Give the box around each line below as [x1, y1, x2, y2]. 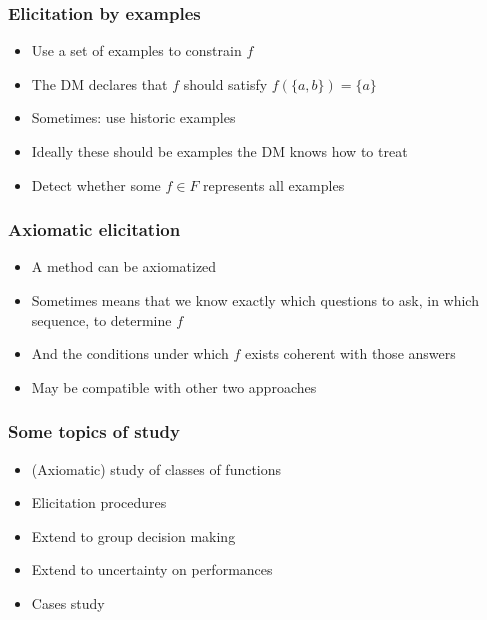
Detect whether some [31, 174, 161, 195]
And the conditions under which [31, 343, 229, 364]
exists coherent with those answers [244, 343, 456, 364]
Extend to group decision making [31, 525, 236, 546]
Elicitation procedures [31, 492, 167, 513]
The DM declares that [31, 73, 168, 94]
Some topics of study [8, 419, 180, 444]
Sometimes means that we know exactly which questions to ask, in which [31, 290, 479, 310]
